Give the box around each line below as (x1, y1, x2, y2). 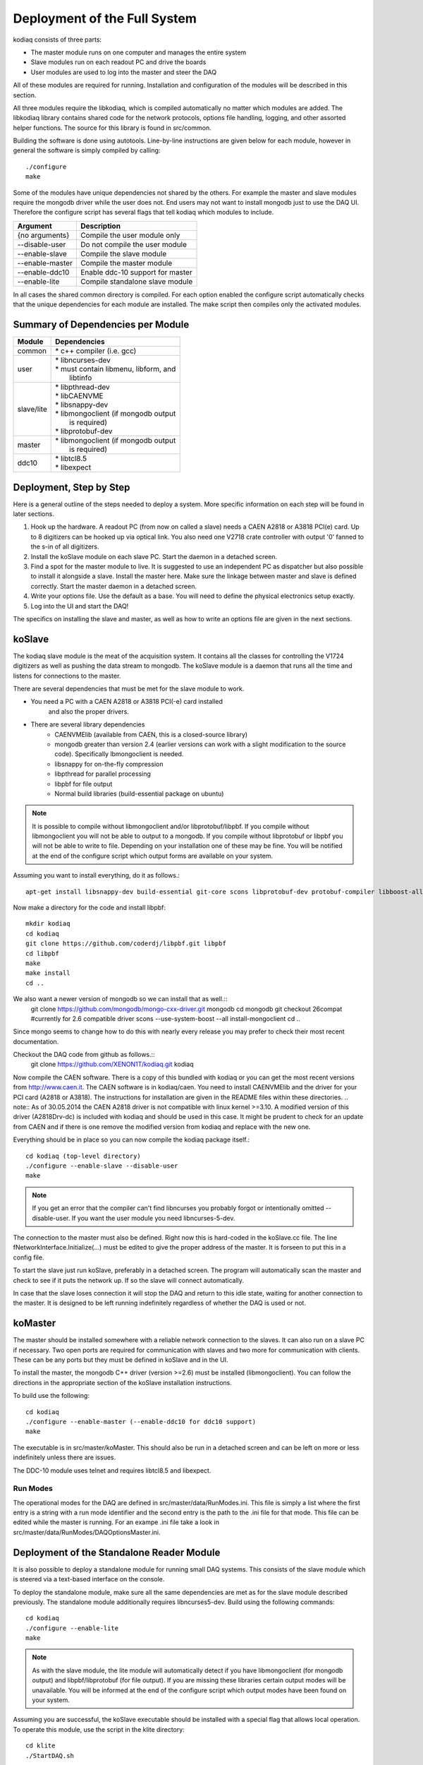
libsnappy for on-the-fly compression (54, 760, 164, 768)
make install (25, 969, 70, 977)
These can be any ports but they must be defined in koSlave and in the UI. (13, 1356, 228, 1364)
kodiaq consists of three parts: (13, 35, 102, 44)
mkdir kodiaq (25, 920, 70, 928)
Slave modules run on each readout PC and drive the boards (30, 58, 207, 66)
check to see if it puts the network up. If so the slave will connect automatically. (13, 1276, 245, 1284)
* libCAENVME (55, 391, 104, 401)
